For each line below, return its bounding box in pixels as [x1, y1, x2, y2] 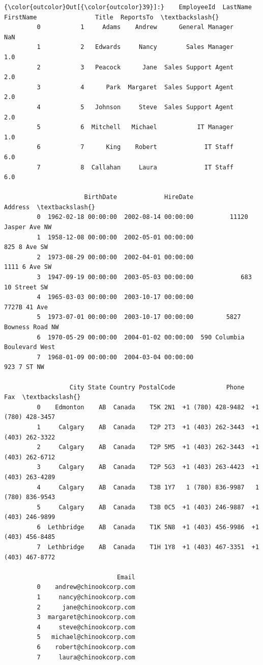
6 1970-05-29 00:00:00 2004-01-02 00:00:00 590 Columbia [37, 333, 245, 341]
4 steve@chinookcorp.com [37, 623, 135, 631]
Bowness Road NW [4, 324, 59, 331]
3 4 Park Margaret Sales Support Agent [37, 83, 234, 91]
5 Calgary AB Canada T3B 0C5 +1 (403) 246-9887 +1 [37, 503, 259, 511]
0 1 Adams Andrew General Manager [37, 23, 234, 31]
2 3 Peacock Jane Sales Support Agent [37, 63, 234, 71]
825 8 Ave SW [4, 243, 48, 251]
